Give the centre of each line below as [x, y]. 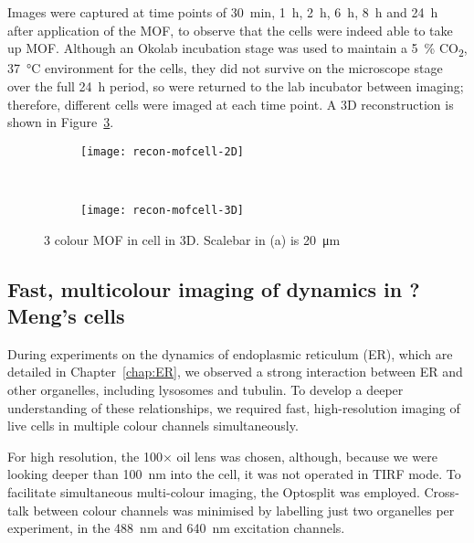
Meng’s [42, 315]
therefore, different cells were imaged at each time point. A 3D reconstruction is [231, 104]
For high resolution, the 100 [85, 456]
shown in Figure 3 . [61, 122]
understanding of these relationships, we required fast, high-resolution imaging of [234, 407]
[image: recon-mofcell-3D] [162, 210]
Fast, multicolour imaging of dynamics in [205, 288]
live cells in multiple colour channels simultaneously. [153, 426]
